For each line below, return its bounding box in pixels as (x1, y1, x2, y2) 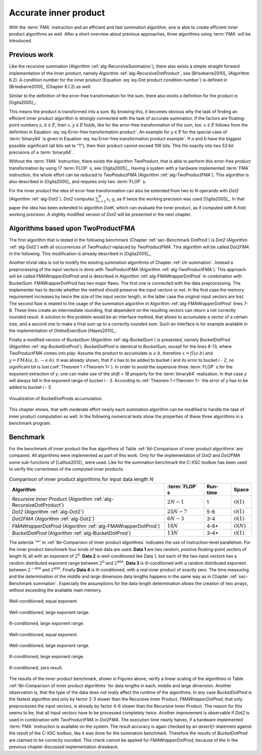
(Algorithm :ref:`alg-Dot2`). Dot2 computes (9, 196, 95, 202)
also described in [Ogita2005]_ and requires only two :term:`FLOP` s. (9, 179, 147, 184)
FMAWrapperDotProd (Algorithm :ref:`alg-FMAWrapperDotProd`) (12, 522, 160, 529)
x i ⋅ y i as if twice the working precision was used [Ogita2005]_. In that (106, 196, 245, 203)
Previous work (9, 51, 54, 59)
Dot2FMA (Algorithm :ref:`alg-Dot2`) (12, 516, 95, 522)
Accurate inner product (9, 7, 105, 18)
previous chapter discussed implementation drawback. (9, 744, 119, 750)
